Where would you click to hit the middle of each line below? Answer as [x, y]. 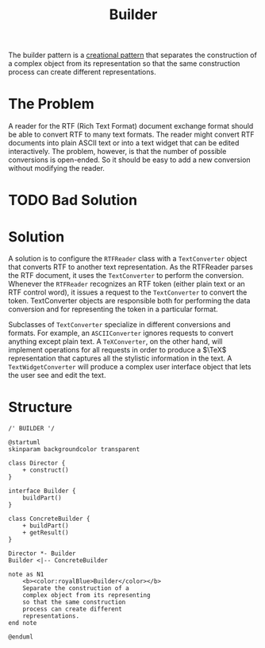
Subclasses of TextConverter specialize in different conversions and [119, 325]
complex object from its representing [86, 596]
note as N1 [26, 575]
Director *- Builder [42, 553]
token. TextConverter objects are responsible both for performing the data [129, 301]
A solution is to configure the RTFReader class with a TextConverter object [128, 259]
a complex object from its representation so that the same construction [124, 64]
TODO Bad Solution [73, 201]
